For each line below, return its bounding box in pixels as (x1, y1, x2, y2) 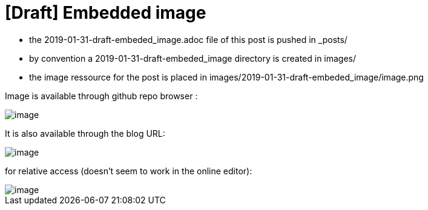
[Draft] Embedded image (5, 2, 206, 23)
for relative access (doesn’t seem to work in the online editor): (5, 165, 252, 176)
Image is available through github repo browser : (5, 90, 198, 101)
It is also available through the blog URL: (5, 128, 165, 139)
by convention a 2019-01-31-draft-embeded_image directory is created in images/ (29, 53, 357, 64)
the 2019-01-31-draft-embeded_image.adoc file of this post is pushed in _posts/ (29, 34, 347, 45)
